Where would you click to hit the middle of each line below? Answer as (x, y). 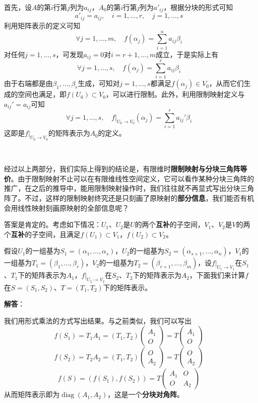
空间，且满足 (59, 234)
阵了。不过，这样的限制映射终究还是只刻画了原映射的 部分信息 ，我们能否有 (126, 198)
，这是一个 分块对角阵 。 (146, 394)
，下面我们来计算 (217, 275)
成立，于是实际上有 (187, 54)
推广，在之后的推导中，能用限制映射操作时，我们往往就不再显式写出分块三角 (129, 188)
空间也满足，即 (42, 94)
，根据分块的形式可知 (198, 7)
